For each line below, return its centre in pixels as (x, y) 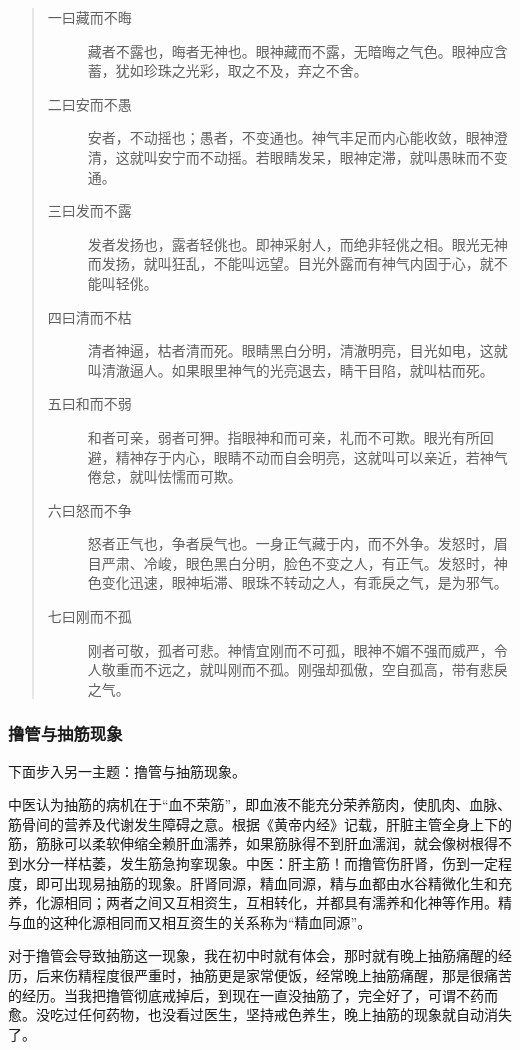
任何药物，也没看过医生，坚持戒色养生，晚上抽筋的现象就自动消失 (294, 1014)
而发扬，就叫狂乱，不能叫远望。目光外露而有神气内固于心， (283, 263)
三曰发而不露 (89, 210)
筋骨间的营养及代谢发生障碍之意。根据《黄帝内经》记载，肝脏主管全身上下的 (260, 823)
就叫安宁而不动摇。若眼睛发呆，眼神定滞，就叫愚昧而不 (311, 156)
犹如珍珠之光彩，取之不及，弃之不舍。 (241, 70)
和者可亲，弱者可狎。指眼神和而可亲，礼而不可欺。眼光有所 (283, 436)
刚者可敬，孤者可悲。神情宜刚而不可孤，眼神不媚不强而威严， (290, 649)
